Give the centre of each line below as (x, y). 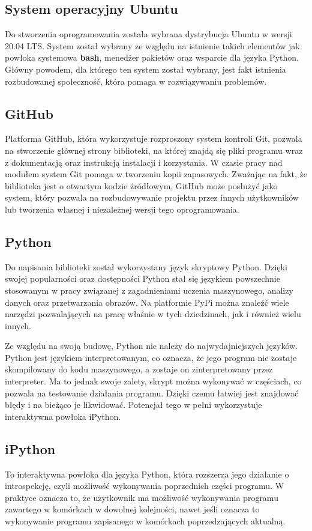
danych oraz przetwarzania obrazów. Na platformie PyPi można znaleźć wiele (147, 302)
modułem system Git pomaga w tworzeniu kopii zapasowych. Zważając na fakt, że (156, 174)
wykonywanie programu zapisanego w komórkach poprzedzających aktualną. (145, 521)
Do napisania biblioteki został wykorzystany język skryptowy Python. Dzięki (146, 266)
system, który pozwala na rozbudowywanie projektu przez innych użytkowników (152, 197)
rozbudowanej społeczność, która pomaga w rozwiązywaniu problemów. (136, 81)
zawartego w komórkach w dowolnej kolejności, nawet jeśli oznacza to (132, 509)
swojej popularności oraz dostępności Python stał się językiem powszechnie (142, 278)
